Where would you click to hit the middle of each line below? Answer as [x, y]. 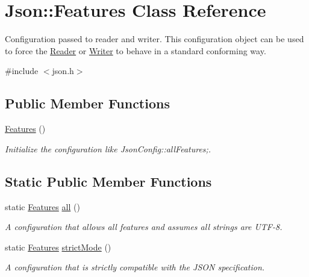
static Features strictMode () [58, 247]
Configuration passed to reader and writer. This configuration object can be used [154, 39]
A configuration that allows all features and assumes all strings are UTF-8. [144, 227]
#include [22, 71]
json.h [63, 71]
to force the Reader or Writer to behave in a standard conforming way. [136, 50]
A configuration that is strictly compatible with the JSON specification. [135, 267]
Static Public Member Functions [108, 181]
